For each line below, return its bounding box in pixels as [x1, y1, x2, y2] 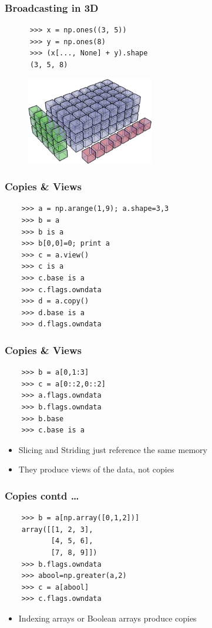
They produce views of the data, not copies [18, 463, 174, 475]
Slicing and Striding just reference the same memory [18, 443, 207, 455]
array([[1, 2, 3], [21, 525, 93, 534]
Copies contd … [5, 488, 79, 503]
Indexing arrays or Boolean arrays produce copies [18, 612, 197, 624]
